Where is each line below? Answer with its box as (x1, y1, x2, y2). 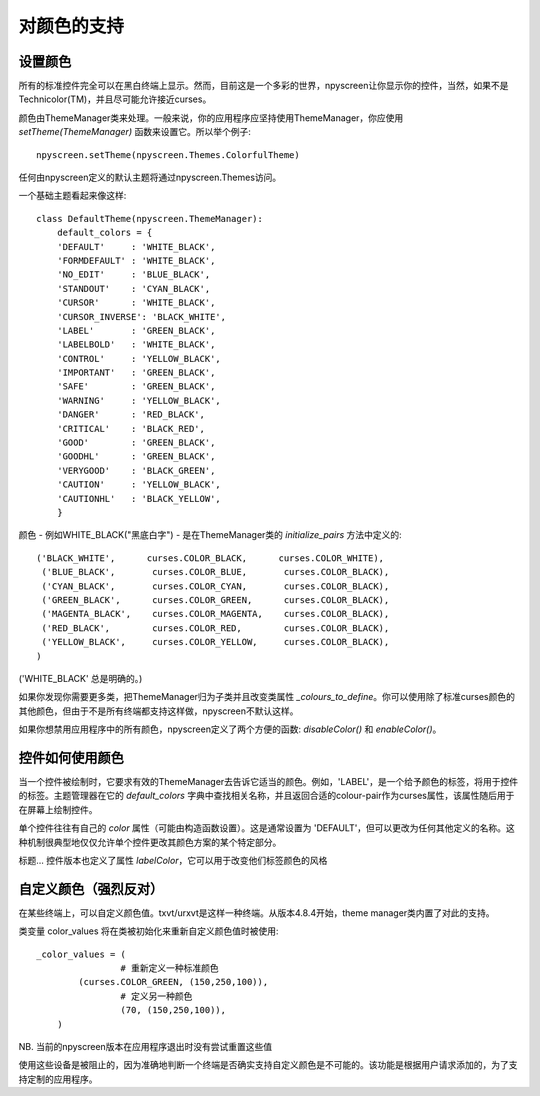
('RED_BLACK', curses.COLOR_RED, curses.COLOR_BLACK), (41, 622, 390, 634)
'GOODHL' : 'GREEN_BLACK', (56, 451, 216, 462)
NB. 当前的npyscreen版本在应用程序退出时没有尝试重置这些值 (18, 1040, 273, 1052)
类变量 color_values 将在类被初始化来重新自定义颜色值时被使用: (18, 925, 279, 937)
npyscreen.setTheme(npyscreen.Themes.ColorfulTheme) (36, 149, 300, 160)
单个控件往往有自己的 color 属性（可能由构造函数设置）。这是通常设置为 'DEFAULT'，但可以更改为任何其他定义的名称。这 (18, 822, 515, 834)
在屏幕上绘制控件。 (18, 803, 98, 815)
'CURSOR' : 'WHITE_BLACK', (56, 297, 216, 309)
